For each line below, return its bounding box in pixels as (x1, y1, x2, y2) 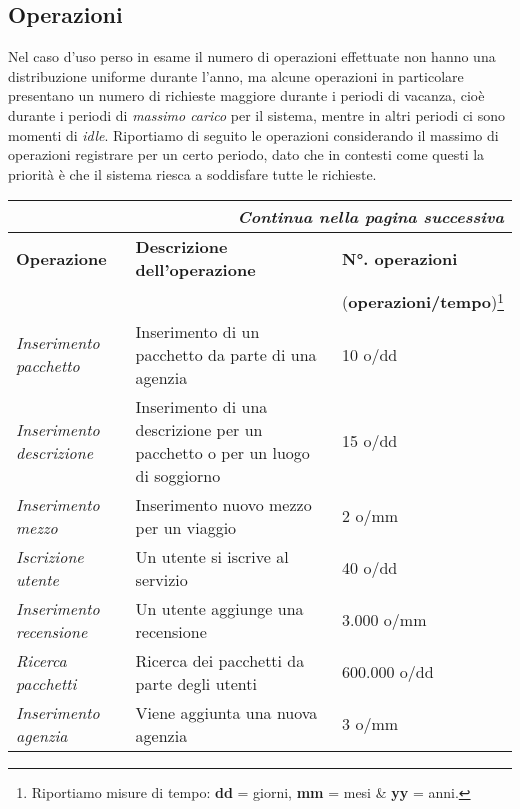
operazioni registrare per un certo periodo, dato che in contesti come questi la (8, 144, 485, 165)
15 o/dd (342, 429, 398, 453)
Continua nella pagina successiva (237, 205, 504, 229)
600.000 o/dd (342, 660, 434, 684)
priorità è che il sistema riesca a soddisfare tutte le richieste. (8, 163, 377, 184)
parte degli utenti (135, 671, 257, 695)
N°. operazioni (342, 246, 458, 270)
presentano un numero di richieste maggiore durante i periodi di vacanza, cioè (8, 85, 485, 106)
